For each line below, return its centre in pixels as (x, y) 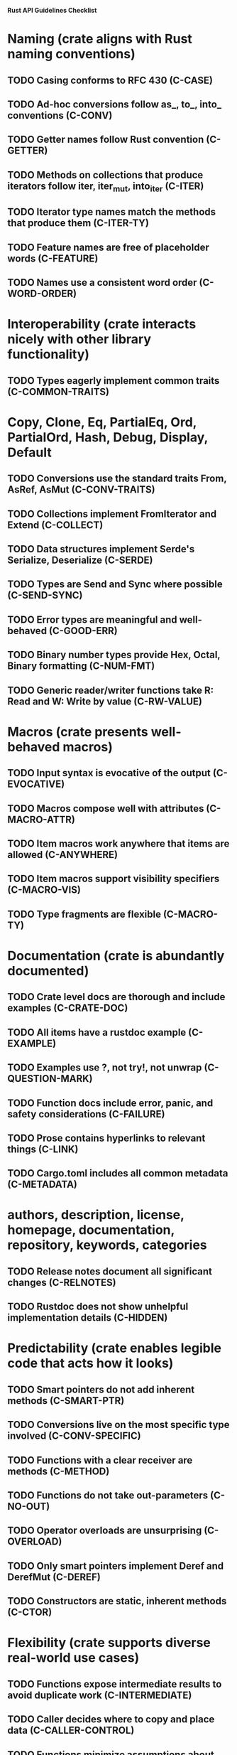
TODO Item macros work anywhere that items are (118, 843)
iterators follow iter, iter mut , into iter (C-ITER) (106, 187)
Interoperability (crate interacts (102, 324)
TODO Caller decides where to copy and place (111, 1719)
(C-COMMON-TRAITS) (59, 391)
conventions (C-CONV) (60, 116)
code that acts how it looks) (90, 1363)
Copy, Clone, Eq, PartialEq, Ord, (102, 422)
